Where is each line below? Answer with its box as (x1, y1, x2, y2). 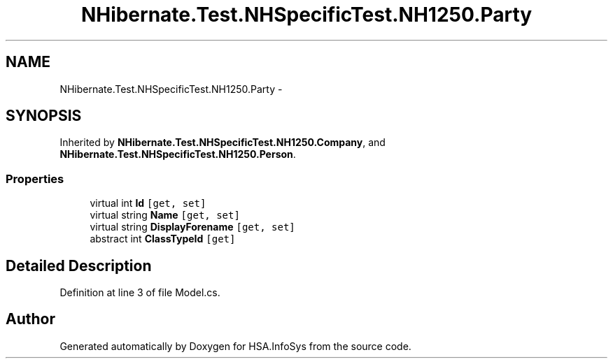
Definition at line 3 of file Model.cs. (59, 286, 220, 299)
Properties (6, 171, 64, 186)
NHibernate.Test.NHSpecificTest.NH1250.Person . (59, 148, 296, 161)
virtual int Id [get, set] (90, 197, 206, 210)
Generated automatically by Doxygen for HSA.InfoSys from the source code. (59, 340, 411, 352)
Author (6, 310, 55, 328)
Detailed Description (6, 256, 152, 275)
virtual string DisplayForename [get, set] (90, 221, 295, 233)
